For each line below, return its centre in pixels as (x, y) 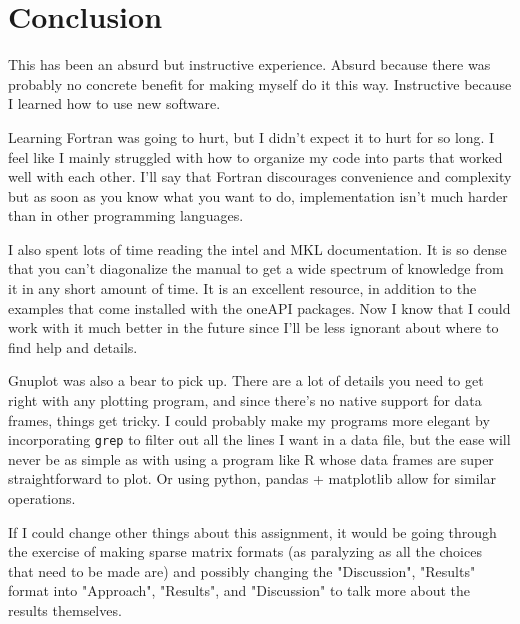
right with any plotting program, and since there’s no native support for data (245, 400)
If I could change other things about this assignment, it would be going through (252, 531)
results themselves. (65, 610)
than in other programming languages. (126, 215)
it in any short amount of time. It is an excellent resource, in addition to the (242, 288)
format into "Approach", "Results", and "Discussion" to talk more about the (239, 590)
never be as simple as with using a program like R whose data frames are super (251, 458)
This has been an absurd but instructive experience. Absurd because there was (249, 64)
